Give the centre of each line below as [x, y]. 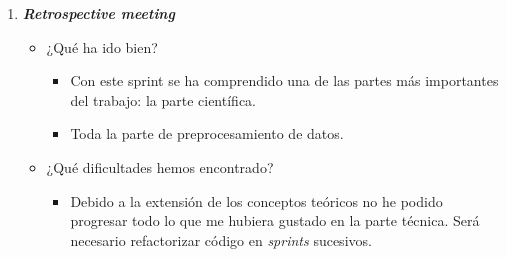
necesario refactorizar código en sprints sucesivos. [221, 239]
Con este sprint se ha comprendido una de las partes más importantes [284, 80]
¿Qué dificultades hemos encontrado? [160, 166]
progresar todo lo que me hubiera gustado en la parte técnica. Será [275, 220]
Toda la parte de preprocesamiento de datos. [207, 133]
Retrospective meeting [98, 13]
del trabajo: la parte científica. [163, 99]
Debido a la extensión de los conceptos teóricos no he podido [256, 200]
